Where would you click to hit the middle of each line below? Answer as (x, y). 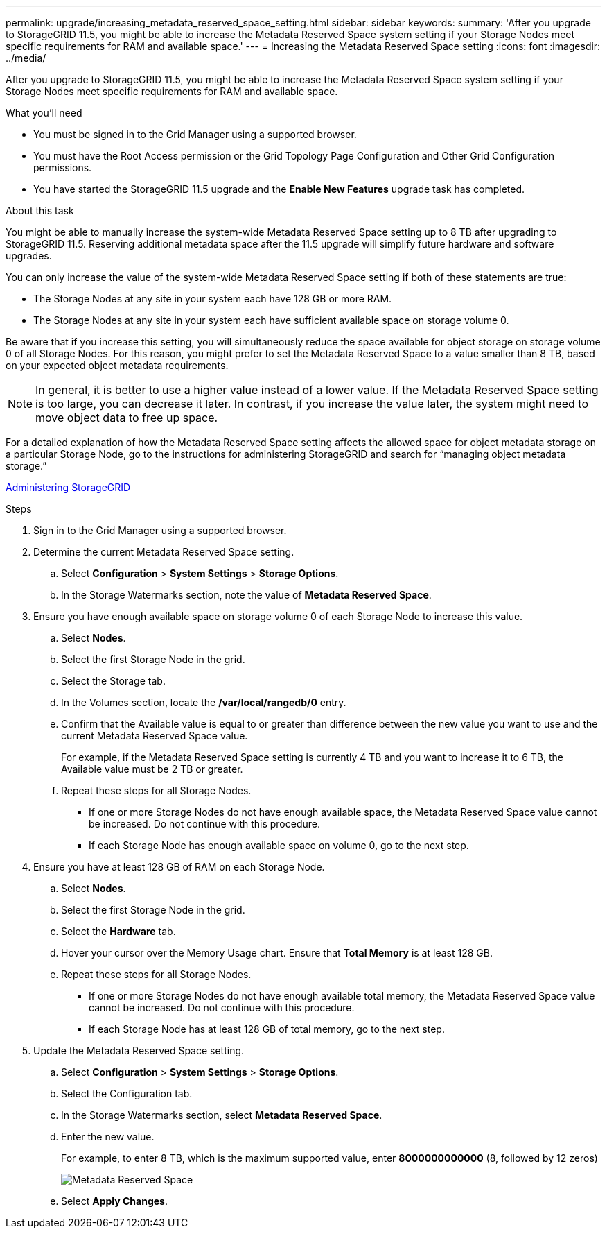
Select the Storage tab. (113, 681)
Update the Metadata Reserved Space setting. (139, 1051)
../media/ (26, 58)
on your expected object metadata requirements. (117, 365)
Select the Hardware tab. (118, 931)
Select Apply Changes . (114, 1201)
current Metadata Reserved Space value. (155, 736)
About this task (40, 211)
